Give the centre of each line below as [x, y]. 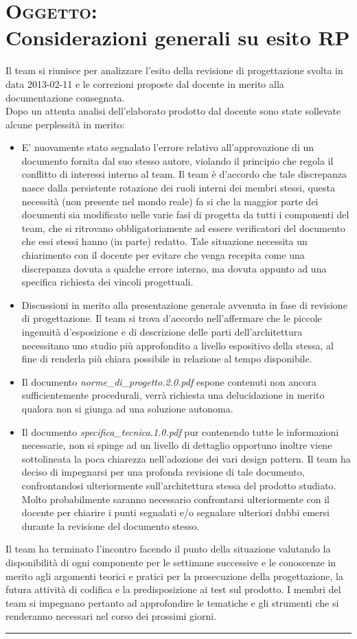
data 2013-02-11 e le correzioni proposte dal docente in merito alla [145, 83]
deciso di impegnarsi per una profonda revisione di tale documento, [163, 472]
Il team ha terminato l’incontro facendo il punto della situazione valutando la [168, 549]
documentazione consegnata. [65, 97]
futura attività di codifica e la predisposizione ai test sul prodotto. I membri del [173, 589]
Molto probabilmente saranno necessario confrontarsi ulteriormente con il [176, 499]
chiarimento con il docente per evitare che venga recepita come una [163, 255]
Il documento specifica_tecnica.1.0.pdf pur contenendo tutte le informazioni [180, 431]
